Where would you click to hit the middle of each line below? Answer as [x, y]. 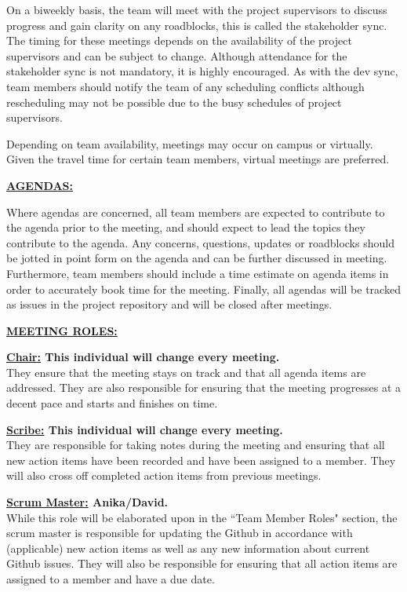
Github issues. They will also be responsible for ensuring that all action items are [202, 563]
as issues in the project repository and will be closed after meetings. [169, 304]
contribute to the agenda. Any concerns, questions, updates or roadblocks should [200, 242]
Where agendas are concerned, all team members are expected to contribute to [196, 212]
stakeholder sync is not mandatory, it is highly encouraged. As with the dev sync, [202, 71]
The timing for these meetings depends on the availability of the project [179, 40]
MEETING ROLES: [62, 330]
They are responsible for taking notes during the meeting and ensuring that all [196, 445]
